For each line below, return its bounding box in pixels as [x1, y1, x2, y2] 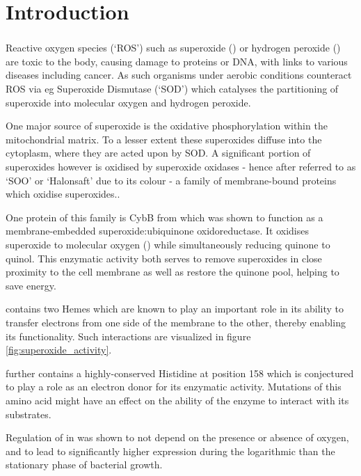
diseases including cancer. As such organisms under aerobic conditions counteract [6, 68, 352, 82]
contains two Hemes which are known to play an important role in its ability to [6, 301, 344, 316]
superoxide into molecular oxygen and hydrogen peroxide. [6, 95, 251, 109]
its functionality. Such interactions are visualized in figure [6, 328, 251, 343]
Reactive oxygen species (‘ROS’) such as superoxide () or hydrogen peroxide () [6, 40, 341, 55]
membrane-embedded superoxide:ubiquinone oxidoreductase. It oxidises [6, 223, 310, 238]
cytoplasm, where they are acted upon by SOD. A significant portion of [6, 145, 311, 160]
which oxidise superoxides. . [6, 187, 120, 201]
